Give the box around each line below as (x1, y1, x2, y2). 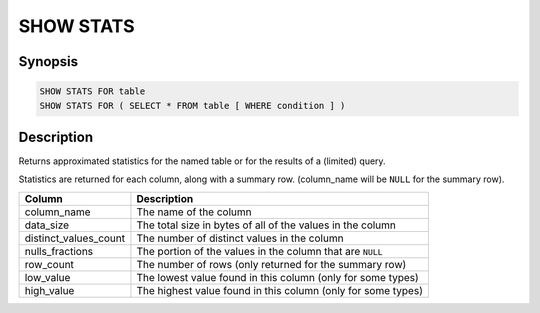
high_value (24, 283, 75, 297)
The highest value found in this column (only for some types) (136, 283, 424, 297)
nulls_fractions (24, 244, 94, 258)
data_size (24, 218, 70, 232)
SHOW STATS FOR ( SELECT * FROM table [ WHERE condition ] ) (39, 100, 346, 111)
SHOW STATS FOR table (39, 86, 146, 97)
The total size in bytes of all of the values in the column (136, 218, 397, 232)
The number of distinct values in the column (136, 231, 344, 245)
